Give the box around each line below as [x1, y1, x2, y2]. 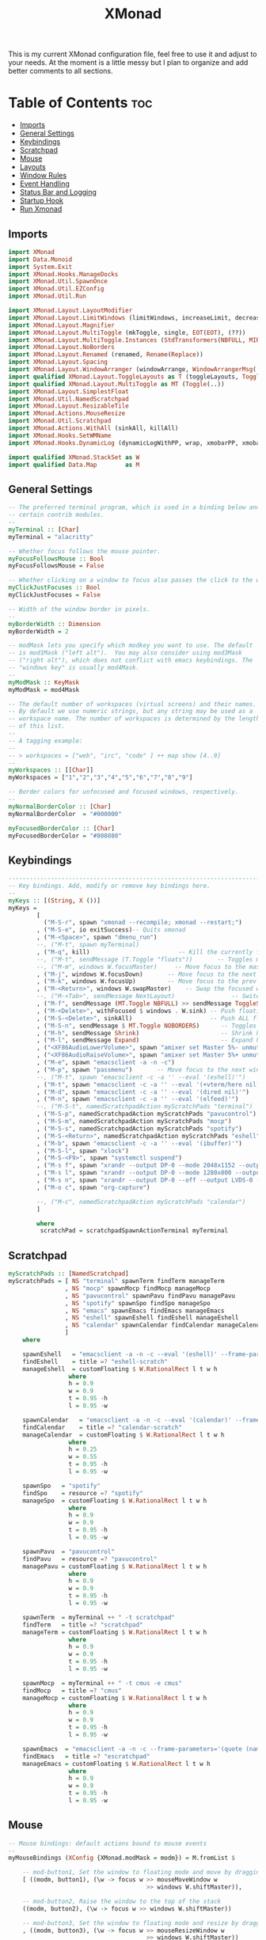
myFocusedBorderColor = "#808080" [8, 832, 123, 840]
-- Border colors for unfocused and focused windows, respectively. [8, 788, 239, 796]
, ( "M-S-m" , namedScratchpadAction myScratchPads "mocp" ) [36, 1118, 232, 1126]
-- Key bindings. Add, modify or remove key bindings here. [8, 882, 211, 890]
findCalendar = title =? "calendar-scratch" [22, 1423, 182, 1431]
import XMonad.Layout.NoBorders [8, 344, 115, 351]
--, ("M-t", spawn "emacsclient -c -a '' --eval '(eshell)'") [36, 1073, 246, 1081]
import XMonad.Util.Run [8, 292, 87, 301]
